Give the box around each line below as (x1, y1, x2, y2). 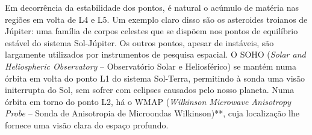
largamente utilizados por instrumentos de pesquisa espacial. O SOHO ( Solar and (5, 48, 306, 61)
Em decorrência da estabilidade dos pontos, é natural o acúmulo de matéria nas (5, 1, 299, 13)
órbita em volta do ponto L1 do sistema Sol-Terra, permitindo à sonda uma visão (5, 71, 305, 84)
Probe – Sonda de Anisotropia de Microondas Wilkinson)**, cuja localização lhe (5, 107, 299, 119)
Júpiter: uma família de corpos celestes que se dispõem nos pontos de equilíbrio (5, 25, 298, 37)
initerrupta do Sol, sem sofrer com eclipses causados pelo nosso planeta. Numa (5, 83, 295, 96)
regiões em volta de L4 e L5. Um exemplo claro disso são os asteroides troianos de (5, 13, 308, 25)
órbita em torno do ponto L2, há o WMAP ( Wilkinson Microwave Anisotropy (5, 95, 292, 107)
